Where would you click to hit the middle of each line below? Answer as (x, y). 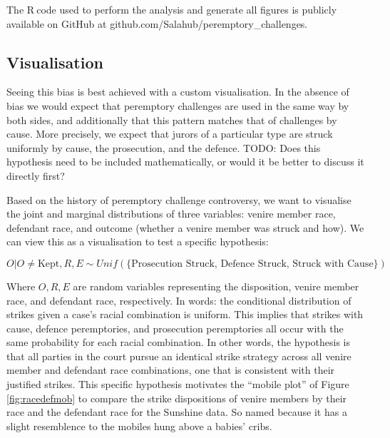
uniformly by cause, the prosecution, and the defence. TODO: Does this (164, 147)
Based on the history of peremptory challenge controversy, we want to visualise (179, 199)
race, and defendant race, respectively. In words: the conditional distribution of (179, 300)
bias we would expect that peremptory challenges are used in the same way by (178, 105)
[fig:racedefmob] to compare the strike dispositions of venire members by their (177, 398)
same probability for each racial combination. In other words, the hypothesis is (179, 342)
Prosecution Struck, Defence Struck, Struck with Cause (252, 264)
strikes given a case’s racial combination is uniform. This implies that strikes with (185, 314)
